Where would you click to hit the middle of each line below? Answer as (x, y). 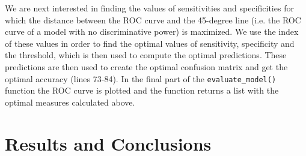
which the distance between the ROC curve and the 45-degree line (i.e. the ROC (153, 19)
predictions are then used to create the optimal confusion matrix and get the (146, 66)
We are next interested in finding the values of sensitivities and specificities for (149, 8)
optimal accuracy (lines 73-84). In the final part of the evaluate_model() (141, 78)
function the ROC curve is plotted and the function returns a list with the (142, 90)
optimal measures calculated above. (70, 102)
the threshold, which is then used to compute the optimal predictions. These (146, 55)
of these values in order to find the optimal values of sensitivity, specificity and (150, 43)
